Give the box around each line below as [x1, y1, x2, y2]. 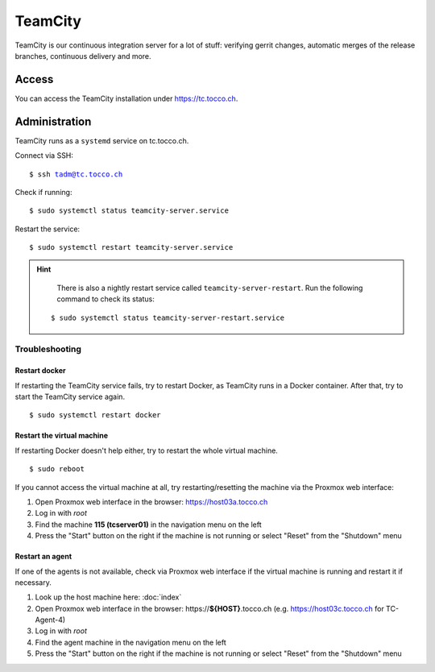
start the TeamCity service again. [14, 392, 125, 401]
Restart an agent [14, 552, 72, 562]
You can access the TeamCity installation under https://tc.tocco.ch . [14, 93, 238, 103]
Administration [14, 114, 92, 128]
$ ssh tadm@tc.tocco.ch [29, 169, 123, 179]
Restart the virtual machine [14, 431, 109, 441]
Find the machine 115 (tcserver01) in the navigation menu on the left [35, 520, 262, 529]
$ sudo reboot [29, 464, 85, 474]
